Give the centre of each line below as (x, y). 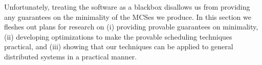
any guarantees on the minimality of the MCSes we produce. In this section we (128, 17)
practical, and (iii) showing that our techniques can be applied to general (119, 46)
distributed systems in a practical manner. (71, 56)
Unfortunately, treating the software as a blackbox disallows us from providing (127, 7)
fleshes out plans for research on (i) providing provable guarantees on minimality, (131, 27)
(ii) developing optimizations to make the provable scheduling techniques (118, 36)
